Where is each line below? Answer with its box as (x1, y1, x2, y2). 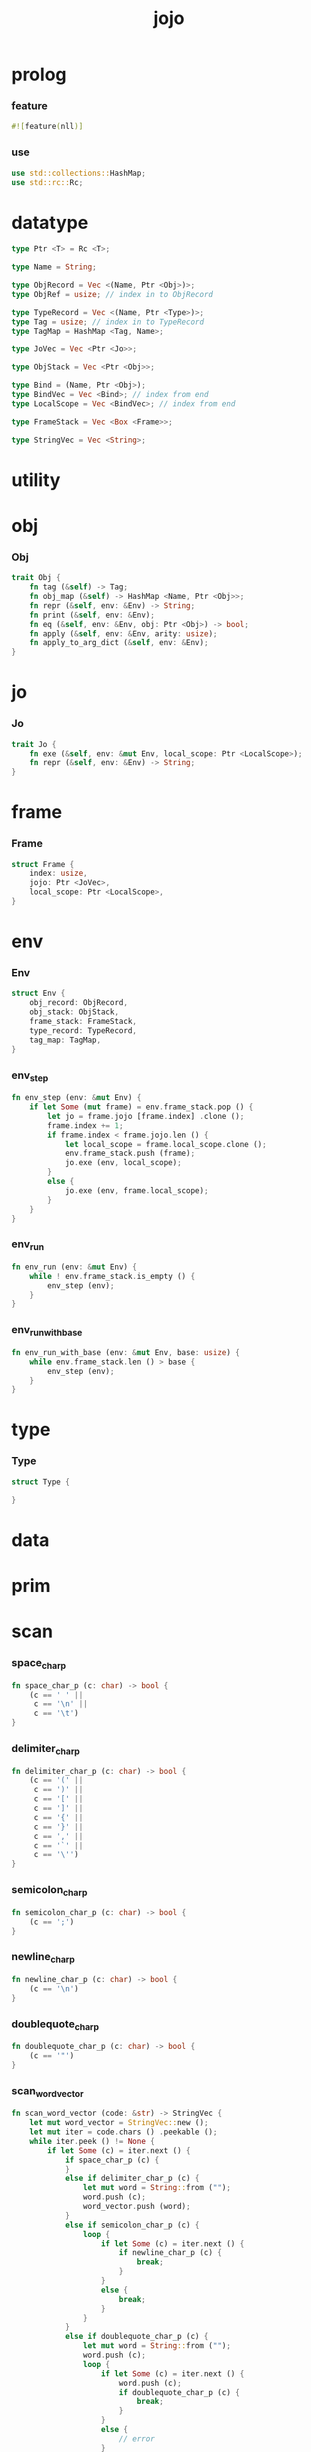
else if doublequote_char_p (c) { (64, 2332, 209, 2342)
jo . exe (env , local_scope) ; (64, 1158, 183, 1168)
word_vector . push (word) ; (82, 2202, 191, 2212)
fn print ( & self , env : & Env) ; (29, 610, 156, 620)
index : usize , (29, 868, 88, 879)
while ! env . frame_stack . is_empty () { (29, 1271, 196, 1281)
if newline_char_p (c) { (118, 2248, 223, 2258)
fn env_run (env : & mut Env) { (11, 1262, 138, 1272)
